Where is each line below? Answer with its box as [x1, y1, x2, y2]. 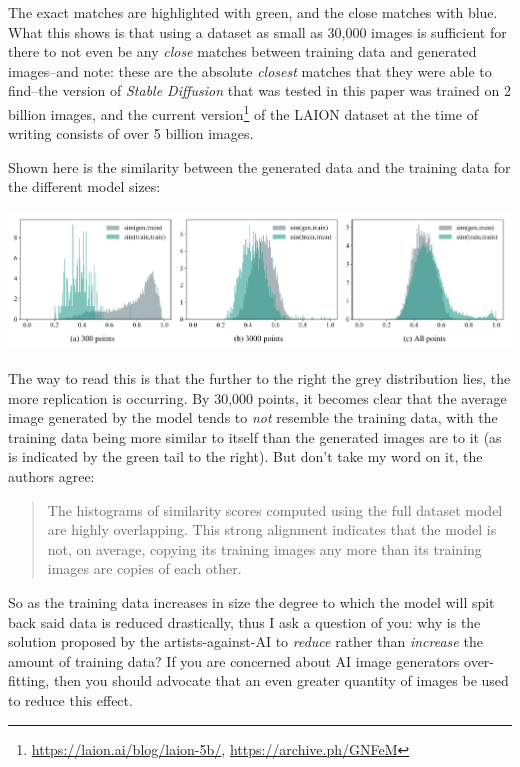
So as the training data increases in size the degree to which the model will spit [8, 591, 495, 612]
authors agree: [8, 465, 95, 486]
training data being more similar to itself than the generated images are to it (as [8, 426, 502, 447]
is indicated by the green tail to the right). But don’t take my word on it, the [8, 446, 483, 467]
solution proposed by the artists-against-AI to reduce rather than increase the [8, 631, 483, 652]
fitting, [8, 670, 50, 691]
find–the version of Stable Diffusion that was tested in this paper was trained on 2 [8, 80, 511, 101]
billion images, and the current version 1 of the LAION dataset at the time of [8, 100, 478, 124]
